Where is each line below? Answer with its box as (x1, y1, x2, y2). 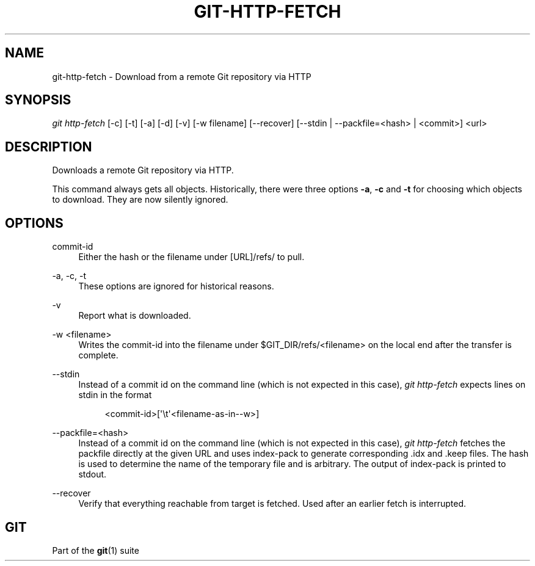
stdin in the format (78, 390, 152, 401)
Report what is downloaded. (78, 310, 191, 321)
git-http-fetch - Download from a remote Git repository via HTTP (52, 71, 311, 82)
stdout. (78, 469, 107, 480)
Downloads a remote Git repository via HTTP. (52, 165, 234, 176)
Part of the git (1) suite (52, 545, 139, 556)
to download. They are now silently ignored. (52, 194, 228, 205)
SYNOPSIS (5, 92, 71, 108)
